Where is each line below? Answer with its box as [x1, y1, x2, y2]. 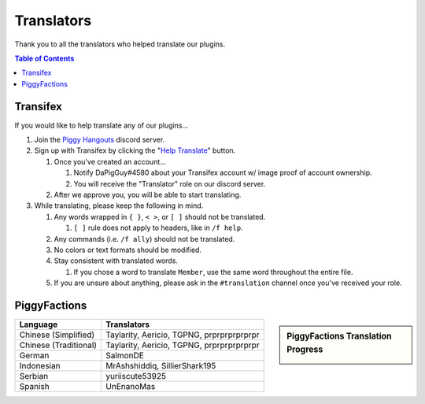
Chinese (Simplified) [19, 329, 95, 340]
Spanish [19, 381, 50, 391]
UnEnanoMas [105, 381, 156, 391]
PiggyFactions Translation [286, 331, 392, 342]
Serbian [19, 371, 49, 381]
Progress [286, 343, 323, 354]
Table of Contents [14, 54, 75, 63]
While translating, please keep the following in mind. [34, 201, 204, 210]
